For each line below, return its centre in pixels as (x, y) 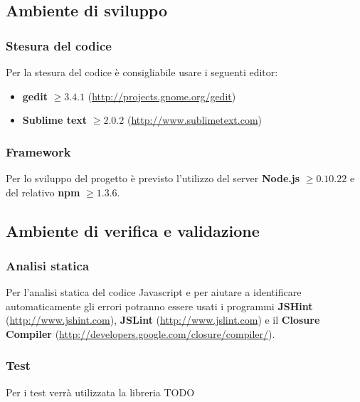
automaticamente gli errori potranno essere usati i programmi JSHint (159, 306)
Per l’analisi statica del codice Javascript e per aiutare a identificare (154, 292)
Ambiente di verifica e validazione (133, 230)
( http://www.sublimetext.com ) (195, 120)
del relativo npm (43, 192)
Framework (38, 151)
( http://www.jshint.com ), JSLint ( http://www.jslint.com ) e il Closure (163, 320)
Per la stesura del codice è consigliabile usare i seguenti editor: (142, 72)
